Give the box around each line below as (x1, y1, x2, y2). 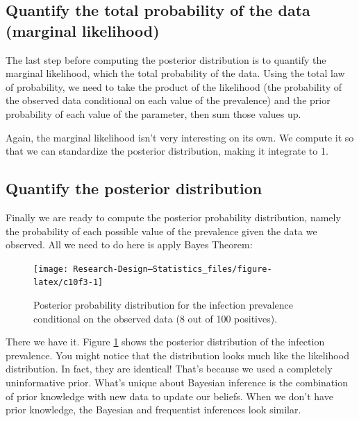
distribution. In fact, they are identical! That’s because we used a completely (6, 361, 333, 376)
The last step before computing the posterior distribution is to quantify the (6, 52, 326, 67)
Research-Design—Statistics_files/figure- (73, 264, 272, 274)
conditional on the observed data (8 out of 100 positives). (33, 311, 278, 325)
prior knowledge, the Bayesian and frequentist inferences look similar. (6, 402, 301, 417)
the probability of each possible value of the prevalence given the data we (6, 223, 317, 238)
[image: (33, 264, 69, 274)
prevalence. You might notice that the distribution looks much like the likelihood (6, 347, 349, 362)
